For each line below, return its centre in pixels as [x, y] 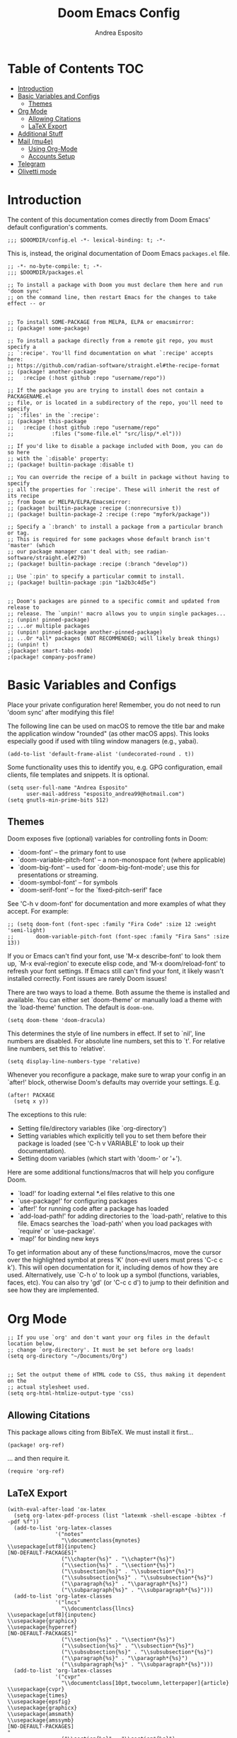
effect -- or [27, 303]
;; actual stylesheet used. [49, 1387]
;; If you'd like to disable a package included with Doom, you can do [115, 446]
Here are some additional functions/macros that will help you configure [111, 1172]
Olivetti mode [37, 171]
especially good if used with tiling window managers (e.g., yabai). [103, 741]
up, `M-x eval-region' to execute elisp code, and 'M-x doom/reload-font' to [116, 964]
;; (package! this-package [47, 421]
